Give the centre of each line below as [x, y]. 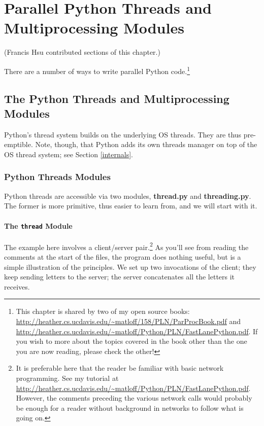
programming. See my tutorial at [67, 378]
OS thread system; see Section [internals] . [69, 154]
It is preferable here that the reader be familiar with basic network [120, 368]
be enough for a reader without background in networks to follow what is [130, 407]
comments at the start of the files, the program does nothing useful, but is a [123, 257]
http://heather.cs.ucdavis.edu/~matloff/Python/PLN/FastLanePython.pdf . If [137, 331]
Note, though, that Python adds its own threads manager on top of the [146, 144]
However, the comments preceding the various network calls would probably [134, 398]
